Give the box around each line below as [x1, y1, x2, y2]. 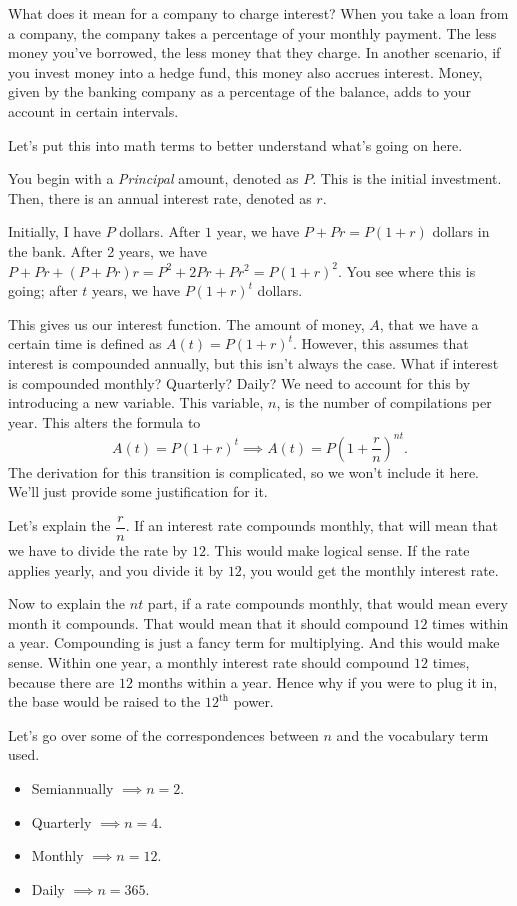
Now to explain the [8, 593, 126, 614]
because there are [8, 671, 115, 692]
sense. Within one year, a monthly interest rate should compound [8, 652, 410, 672]
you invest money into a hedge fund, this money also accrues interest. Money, [8, 61, 483, 82]
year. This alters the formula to [8, 411, 201, 432]
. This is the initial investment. [312, 168, 502, 189]
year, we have [216, 221, 300, 242]
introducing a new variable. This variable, [8, 392, 264, 413]
